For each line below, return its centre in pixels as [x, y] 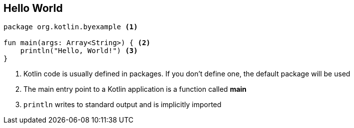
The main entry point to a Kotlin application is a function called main [135, 89]
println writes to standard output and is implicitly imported [122, 105]
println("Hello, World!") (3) [79, 51]
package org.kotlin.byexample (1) [71, 27]
